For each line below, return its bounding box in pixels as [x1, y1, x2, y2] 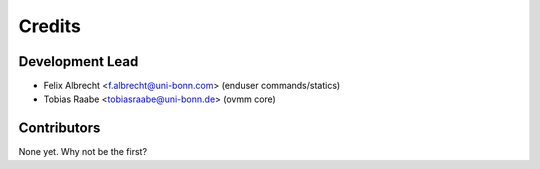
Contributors [18, 120, 101, 137]
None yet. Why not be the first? [18, 146, 148, 158]
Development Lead [18, 53, 139, 70]
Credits [18, 15, 82, 37]
